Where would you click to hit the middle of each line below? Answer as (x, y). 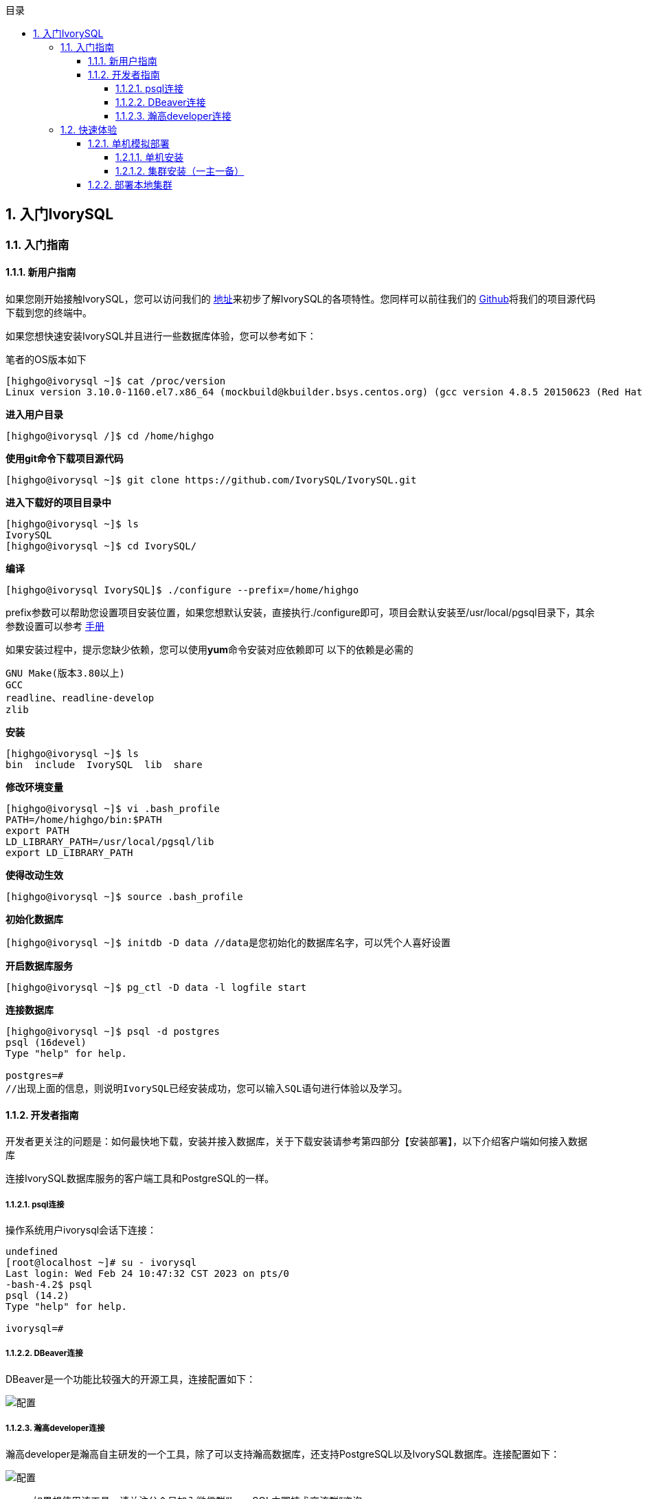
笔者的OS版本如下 (46, 360)
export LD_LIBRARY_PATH (69, 853)
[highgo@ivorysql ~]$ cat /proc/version (116, 381)
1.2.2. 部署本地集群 (130, 185)
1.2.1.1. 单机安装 (150, 157)
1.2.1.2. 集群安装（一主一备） (180, 171)
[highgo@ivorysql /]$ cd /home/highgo (110, 436)
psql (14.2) (37, 1296)
